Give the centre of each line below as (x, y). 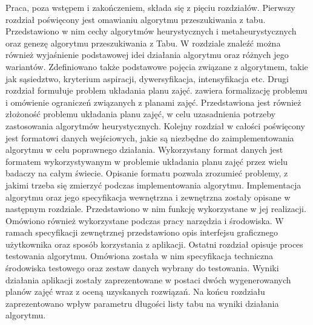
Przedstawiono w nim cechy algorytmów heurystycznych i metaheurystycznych (151, 31)
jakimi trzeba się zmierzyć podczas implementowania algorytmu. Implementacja (153, 185)
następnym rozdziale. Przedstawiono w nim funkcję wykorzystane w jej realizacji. (156, 209)
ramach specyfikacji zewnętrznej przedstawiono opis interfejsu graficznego (142, 232)
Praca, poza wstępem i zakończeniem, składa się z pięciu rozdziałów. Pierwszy (150, 7)
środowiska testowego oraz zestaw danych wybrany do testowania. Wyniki (142, 268)
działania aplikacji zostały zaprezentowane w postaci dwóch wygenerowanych (148, 279)
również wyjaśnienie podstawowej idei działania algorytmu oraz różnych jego (147, 55)
